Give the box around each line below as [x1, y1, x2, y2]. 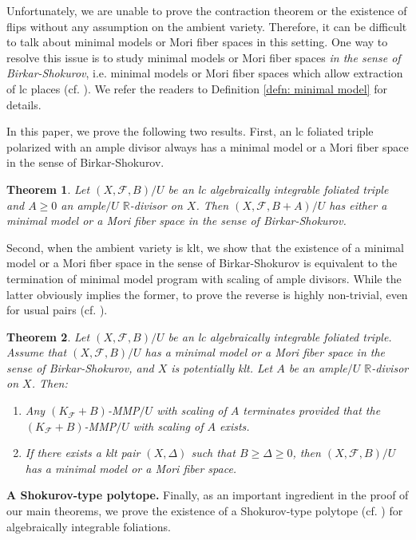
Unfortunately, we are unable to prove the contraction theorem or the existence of [6, 2, 407, 18]
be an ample [288, 359, 347, 376]
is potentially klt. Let [171, 359, 273, 376]
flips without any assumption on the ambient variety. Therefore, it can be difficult [6, 18, 407, 34]
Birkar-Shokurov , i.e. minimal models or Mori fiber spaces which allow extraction [6, 65, 403, 81]
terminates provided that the [243, 402, 381, 419]
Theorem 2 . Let [6, 328, 90, 345]
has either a [329, 196, 387, 213]
